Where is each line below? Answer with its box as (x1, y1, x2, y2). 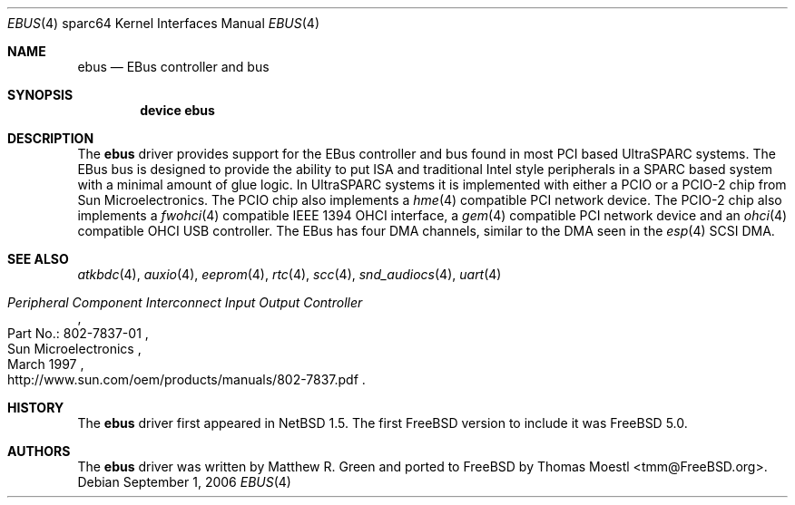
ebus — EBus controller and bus (77, 59, 270, 74)
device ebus (140, 102, 215, 118)
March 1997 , (7, 356, 84, 372)
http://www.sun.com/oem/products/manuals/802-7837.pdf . (7, 372, 366, 387)
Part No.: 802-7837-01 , (7, 325, 149, 341)
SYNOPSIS (7, 87, 74, 102)
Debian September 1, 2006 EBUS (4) (77, 474, 291, 490)
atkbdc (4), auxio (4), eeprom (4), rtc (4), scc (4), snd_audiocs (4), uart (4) (77, 267, 502, 282)
